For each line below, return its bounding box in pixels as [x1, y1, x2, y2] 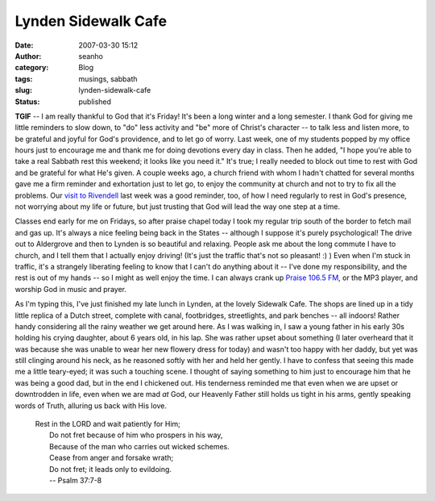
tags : [14, 73, 33, 84]
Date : [14, 40, 34, 50]
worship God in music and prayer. [14, 284, 126, 294]
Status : [14, 97, 40, 106]
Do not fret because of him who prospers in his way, [49, 430, 223, 440]
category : [14, 63, 49, 73]
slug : [14, 86, 32, 95]
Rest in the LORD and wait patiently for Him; [35, 420, 181, 429]
